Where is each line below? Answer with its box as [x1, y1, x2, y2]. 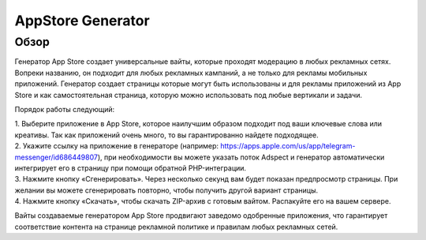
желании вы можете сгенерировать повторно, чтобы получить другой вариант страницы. [14, 186, 319, 195]
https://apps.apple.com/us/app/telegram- [220, 141, 356, 151]
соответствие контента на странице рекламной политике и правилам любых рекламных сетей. [14, 222, 338, 231]
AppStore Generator [14, 12, 150, 29]
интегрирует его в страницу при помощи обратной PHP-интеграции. [14, 163, 247, 173]
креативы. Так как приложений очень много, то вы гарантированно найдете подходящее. [14, 130, 319, 140]
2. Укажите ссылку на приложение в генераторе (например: [14, 141, 219, 151]
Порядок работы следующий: [14, 104, 115, 114]
